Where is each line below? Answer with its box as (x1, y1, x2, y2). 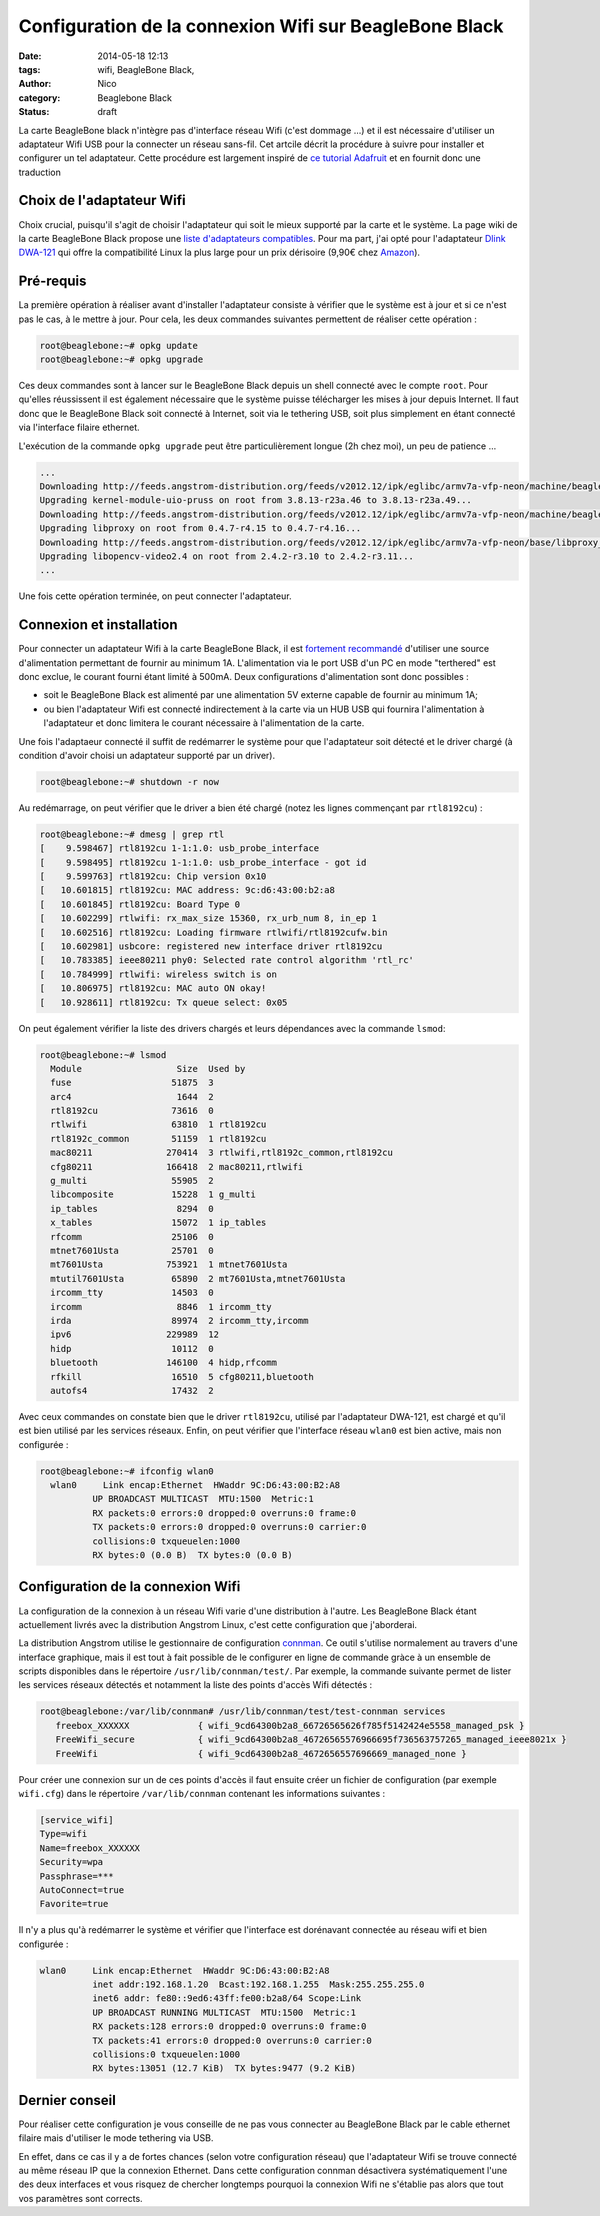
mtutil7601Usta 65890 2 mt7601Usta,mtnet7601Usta (50, 1273, 346, 1284)
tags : (18, 63, 41, 75)
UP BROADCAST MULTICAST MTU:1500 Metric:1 (91, 1493, 314, 1505)
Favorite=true (39, 1898, 109, 1910)
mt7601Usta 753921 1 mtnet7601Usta (50, 1259, 288, 1270)
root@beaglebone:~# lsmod (39, 1049, 167, 1060)
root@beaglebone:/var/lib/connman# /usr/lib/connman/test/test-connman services (39, 1706, 446, 1717)
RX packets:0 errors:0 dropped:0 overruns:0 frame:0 (91, 1507, 357, 1519)
